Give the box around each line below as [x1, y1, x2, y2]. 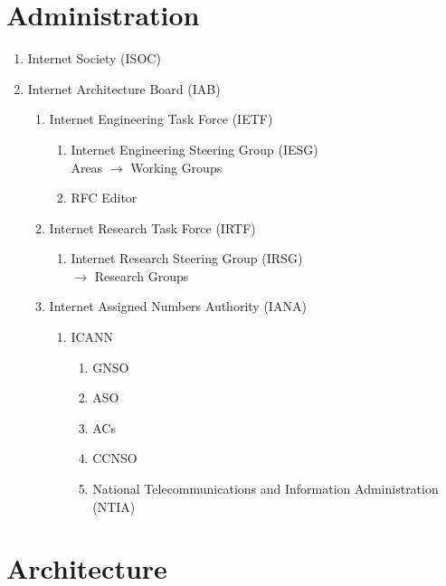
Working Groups [130, 157, 223, 176]
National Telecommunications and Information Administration [92, 479, 439, 498]
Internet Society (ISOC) [27, 49, 161, 68]
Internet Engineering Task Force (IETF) [49, 109, 273, 128]
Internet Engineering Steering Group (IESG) [71, 139, 318, 158]
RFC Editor [71, 188, 138, 207]
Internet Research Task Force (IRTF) [49, 218, 256, 237]
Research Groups [94, 266, 189, 285]
